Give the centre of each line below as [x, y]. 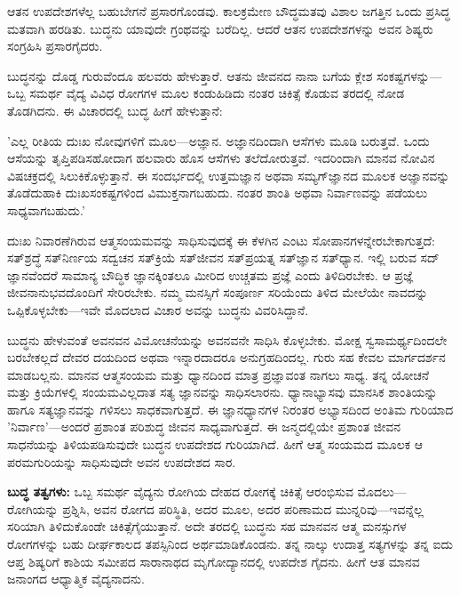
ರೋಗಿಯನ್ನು [33, 508]
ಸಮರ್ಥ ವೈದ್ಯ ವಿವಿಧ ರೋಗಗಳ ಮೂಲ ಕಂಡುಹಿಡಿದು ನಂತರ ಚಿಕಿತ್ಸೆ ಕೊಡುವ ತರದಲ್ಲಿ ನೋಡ [217, 93]
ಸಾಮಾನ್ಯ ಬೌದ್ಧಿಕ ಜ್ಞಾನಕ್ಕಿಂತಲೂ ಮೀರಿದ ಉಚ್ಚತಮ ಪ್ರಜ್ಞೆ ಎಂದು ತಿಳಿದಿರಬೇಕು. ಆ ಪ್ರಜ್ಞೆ [238, 274]
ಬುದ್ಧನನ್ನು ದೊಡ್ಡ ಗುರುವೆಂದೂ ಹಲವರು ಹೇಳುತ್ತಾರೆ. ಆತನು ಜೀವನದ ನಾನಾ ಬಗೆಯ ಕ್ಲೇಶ [190, 75]
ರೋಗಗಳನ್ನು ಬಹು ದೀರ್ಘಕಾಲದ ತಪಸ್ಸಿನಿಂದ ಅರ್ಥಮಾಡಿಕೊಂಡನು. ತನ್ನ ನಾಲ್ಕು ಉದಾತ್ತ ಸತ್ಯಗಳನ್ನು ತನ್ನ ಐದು [230, 544]
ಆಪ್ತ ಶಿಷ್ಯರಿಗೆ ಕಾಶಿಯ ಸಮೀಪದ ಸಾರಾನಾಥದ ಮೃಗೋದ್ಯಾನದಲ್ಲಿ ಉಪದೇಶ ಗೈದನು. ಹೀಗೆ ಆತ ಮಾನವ [214, 561]
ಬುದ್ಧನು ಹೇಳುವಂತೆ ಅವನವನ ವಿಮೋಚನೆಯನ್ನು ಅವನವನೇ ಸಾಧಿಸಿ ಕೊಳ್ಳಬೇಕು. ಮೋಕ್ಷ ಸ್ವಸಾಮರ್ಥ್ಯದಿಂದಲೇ [227, 339]
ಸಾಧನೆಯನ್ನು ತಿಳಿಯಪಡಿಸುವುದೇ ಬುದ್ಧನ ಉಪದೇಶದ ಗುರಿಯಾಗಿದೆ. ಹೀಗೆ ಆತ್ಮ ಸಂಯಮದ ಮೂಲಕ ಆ [215, 444]
